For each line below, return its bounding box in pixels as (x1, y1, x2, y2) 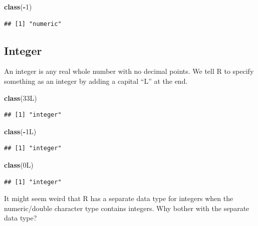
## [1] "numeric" (4, 20, 62, 27)
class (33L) (4, 92, 37, 103)
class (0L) (4, 159, 34, 170)
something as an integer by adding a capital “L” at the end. (4, 75, 188, 86)
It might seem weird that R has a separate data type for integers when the (4, 193, 233, 204)
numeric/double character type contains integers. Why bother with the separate (4, 203, 249, 213)
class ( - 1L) (4, 126, 37, 136)
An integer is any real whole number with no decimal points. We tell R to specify (4, 66, 254, 76)
